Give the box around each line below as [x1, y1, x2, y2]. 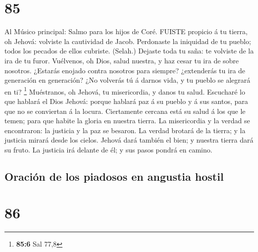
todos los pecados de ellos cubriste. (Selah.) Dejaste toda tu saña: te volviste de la [4, 46, 254, 56]
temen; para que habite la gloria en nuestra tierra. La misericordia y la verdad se [4, 115, 250, 126]
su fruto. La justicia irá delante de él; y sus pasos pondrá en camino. [4, 144, 212, 154]
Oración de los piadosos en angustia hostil [4, 168, 224, 184]
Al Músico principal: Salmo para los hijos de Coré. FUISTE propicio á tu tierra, [4, 26, 248, 37]
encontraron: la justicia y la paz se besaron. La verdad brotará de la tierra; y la [4, 125, 246, 135]
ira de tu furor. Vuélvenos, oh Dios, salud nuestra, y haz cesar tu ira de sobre [4, 55, 239, 65]
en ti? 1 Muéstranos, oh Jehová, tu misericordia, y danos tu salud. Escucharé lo [4, 85, 245, 97]
